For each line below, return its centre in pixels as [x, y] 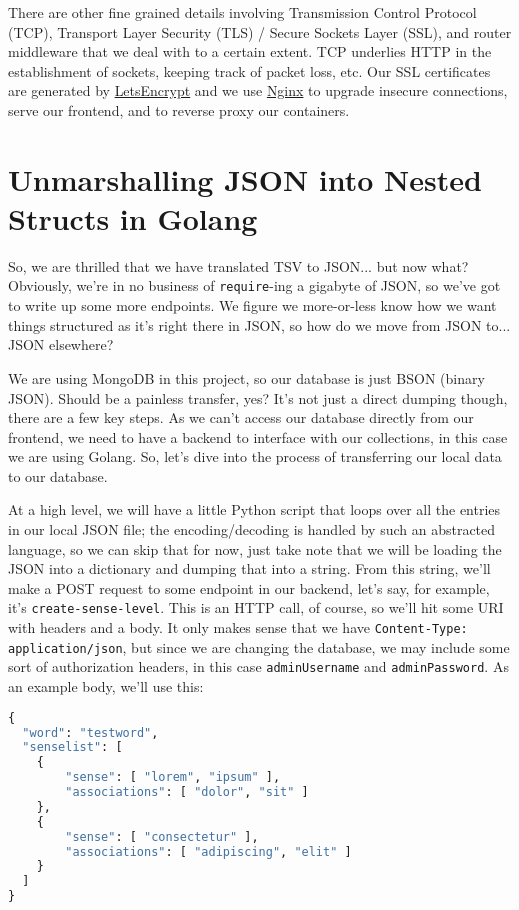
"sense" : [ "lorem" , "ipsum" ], [173, 777]
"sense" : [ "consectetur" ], [162, 836]
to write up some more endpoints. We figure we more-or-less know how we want [252, 305]
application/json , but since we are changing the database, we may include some [259, 646]
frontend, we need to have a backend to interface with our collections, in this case [258, 436]
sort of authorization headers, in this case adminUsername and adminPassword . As [258, 666]
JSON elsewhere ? [61, 344]
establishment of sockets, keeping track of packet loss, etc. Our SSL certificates [249, 70]
